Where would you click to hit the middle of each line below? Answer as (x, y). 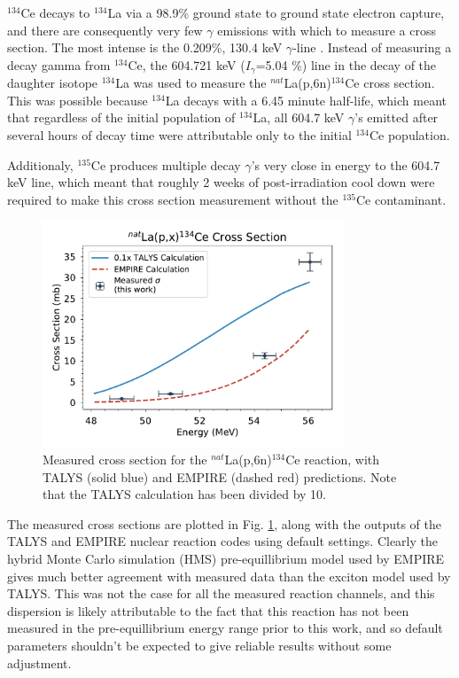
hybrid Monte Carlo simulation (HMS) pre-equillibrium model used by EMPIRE (226, 559)
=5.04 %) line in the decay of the (346, 64)
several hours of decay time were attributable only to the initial (179, 135)
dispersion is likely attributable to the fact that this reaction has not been (208, 610)
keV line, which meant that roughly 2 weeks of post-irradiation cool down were (221, 182)
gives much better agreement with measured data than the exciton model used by (229, 576)
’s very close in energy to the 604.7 (346, 164)
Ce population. (409, 135)
